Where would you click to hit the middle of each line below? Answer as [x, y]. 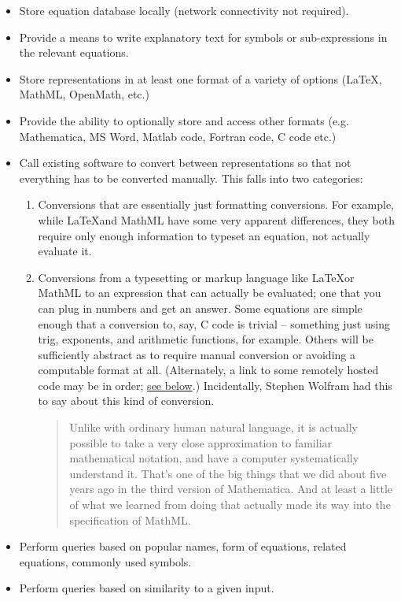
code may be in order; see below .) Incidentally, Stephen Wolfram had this [215, 385]
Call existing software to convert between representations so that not [185, 163]
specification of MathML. [130, 519]
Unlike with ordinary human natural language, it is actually [213, 427]
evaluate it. [65, 251]
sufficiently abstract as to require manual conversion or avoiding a [197, 354]
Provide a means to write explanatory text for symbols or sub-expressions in [203, 37]
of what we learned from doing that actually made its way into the [230, 505]
